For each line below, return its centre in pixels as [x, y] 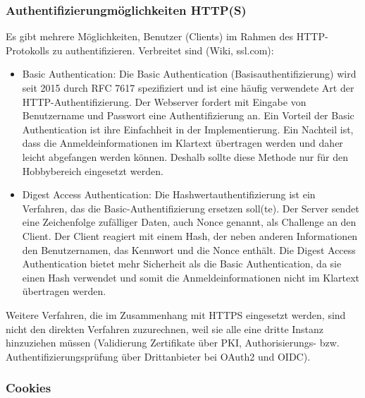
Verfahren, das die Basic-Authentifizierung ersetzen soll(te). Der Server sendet [191, 208]
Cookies [29, 388]
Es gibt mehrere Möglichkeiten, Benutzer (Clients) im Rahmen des [150, 36]
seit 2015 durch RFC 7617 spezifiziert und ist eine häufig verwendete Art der [188, 88]
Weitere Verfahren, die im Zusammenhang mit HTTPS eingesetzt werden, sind [176, 314]
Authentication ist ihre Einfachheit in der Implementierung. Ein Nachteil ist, [188, 129]
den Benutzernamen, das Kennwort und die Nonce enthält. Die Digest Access [189, 249]
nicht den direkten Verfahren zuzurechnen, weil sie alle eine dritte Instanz [165, 328]
